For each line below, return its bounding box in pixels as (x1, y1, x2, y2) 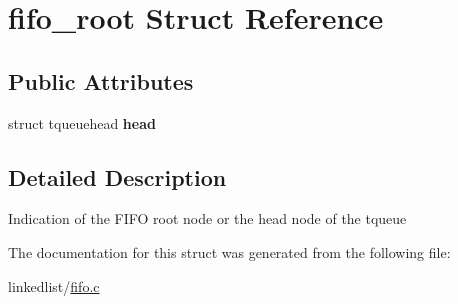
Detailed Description (8, 161, 227, 192)
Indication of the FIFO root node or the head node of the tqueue (8, 208, 407, 229)
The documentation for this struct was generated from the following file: (8, 241, 451, 262)
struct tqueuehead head (8, 112, 156, 133)
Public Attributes (8, 65, 194, 96)
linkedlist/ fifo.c (8, 275, 100, 296)
